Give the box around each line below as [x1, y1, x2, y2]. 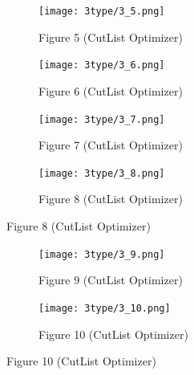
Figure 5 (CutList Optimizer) [38, 28, 183, 45]
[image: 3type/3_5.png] [38, 6, 165, 17]
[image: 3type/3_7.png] [38, 113, 165, 125]
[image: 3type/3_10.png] [38, 302, 171, 314]
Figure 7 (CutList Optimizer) [38, 137, 183, 153]
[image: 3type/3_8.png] [38, 167, 165, 179]
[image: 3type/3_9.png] [38, 248, 165, 260]
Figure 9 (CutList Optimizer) [38, 271, 183, 288]
